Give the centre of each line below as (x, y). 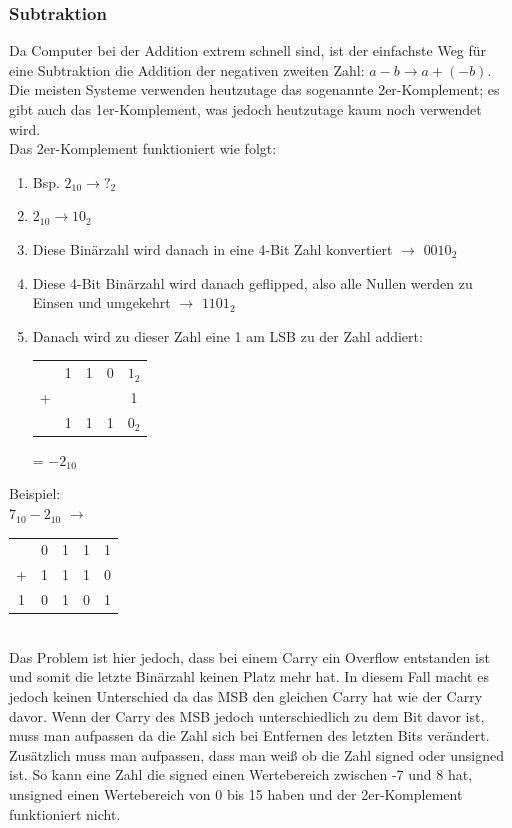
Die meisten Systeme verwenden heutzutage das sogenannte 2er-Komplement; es (254, 89)
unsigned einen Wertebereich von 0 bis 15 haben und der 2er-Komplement (236, 793)
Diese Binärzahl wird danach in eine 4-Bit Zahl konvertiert (212, 248)
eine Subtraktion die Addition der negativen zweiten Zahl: (187, 69)
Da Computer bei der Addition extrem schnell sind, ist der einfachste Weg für (248, 50)
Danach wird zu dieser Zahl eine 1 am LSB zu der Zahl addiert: (227, 335)
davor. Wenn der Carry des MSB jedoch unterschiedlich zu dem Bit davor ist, (247, 715)
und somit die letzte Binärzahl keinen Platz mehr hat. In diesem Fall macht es (249, 676)
